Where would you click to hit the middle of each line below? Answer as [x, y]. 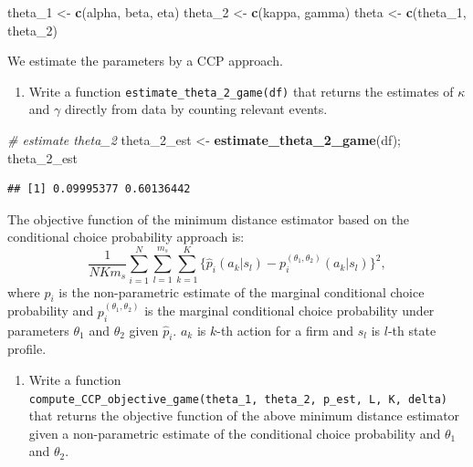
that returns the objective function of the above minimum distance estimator [244, 415]
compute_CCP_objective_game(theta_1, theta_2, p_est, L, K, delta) [238, 399]
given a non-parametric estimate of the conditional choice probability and [235, 433]
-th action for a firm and [285, 330]
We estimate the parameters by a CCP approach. [145, 61]
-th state [412, 330]
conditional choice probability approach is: [126, 237]
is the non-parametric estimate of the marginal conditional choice [242, 291]
